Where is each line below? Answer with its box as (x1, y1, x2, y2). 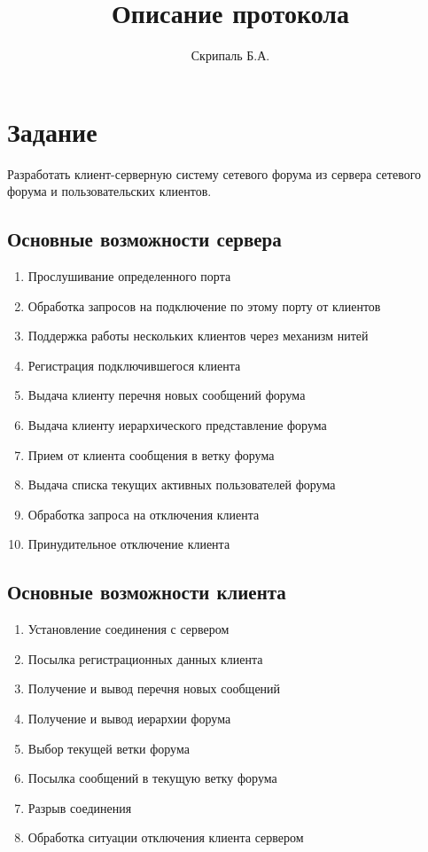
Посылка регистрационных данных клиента (27, 649, 263, 668)
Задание (7, 113, 97, 149)
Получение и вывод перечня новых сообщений (27, 679, 281, 698)
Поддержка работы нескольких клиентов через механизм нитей (27, 326, 369, 345)
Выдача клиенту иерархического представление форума (27, 416, 327, 434)
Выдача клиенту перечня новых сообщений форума (27, 386, 306, 404)
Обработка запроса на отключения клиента (27, 504, 260, 523)
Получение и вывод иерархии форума (27, 708, 231, 727)
